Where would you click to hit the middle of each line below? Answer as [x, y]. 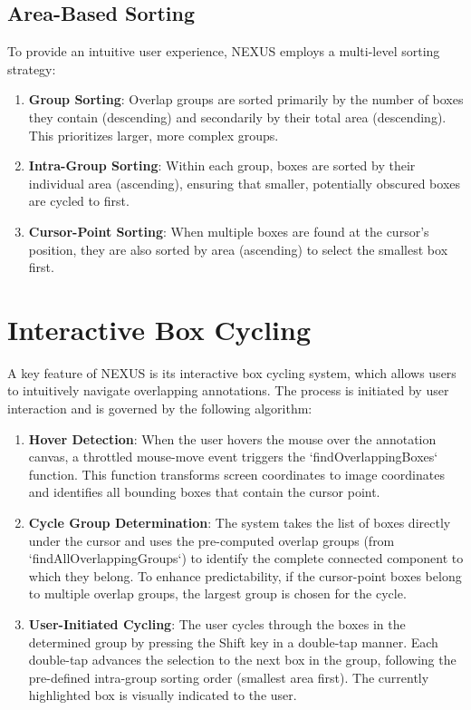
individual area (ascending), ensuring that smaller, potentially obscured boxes [245, 183]
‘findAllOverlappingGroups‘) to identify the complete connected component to [246, 558]
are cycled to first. [79, 201]
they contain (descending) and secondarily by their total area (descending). [237, 117]
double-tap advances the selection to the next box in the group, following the [242, 660]
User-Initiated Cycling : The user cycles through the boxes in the [217, 623]
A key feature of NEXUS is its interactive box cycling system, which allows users [232, 372]
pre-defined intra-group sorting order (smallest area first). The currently [229, 677]
